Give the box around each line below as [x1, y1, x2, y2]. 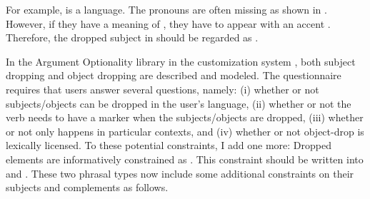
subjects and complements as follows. [6, 180, 169, 195]
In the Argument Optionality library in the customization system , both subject [6, 53, 356, 68]
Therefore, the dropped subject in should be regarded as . [6, 30, 259, 45]
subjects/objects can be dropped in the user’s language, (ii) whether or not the [6, 96, 351, 111]
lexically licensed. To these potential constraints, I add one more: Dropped [6, 138, 332, 153]
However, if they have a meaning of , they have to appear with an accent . [6, 16, 331, 31]
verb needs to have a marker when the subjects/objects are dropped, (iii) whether [6, 110, 364, 125]
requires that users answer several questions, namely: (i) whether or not [6, 81, 319, 96]
